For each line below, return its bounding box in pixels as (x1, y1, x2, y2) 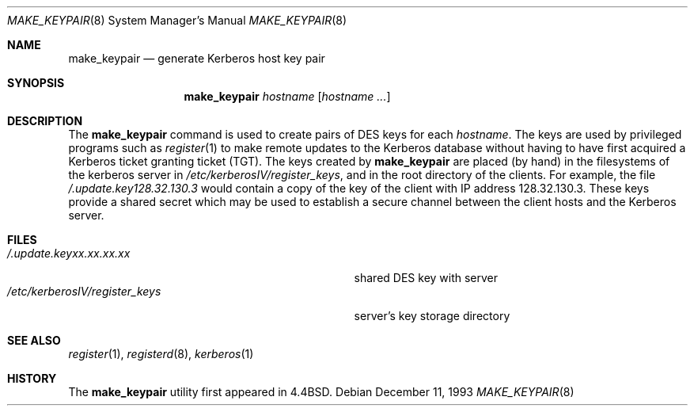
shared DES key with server (354, 271, 499, 284)
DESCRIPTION (7, 114, 83, 128)
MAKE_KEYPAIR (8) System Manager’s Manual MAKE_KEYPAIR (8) (7, 13, 347, 27)
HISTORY (7, 372, 57, 385)
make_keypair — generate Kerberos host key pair (68, 51, 325, 65)
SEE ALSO (7, 334, 61, 347)
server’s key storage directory (354, 309, 510, 322)
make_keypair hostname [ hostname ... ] (184, 90, 391, 103)
